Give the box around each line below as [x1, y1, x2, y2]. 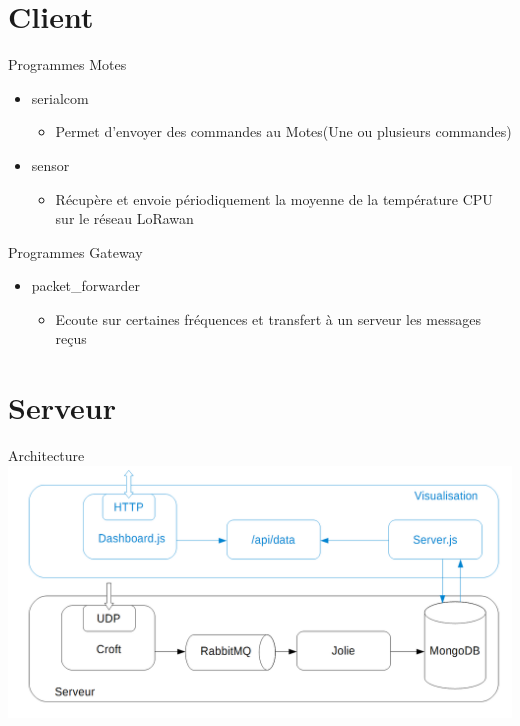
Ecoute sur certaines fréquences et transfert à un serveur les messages [55, 308, 481, 329]
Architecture [8, 445, 85, 466]
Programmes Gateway [8, 241, 143, 262]
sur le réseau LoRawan [55, 208, 194, 229]
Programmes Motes [8, 54, 127, 75]
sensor [31, 154, 70, 175]
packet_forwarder [31, 275, 141, 296]
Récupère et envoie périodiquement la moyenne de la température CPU [55, 188, 493, 209]
